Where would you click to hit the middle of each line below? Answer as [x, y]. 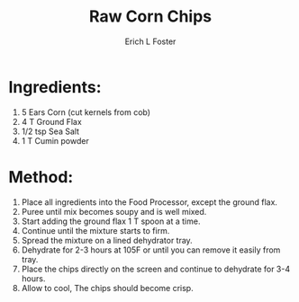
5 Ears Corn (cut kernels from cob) [86, 112]
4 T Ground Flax [51, 121]
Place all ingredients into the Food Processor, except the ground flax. [149, 202]
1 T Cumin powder [55, 140]
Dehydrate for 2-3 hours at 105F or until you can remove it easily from [151, 250]
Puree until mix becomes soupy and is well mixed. [114, 211]
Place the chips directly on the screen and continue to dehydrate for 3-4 [155, 269]
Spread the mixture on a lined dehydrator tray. [107, 240]
